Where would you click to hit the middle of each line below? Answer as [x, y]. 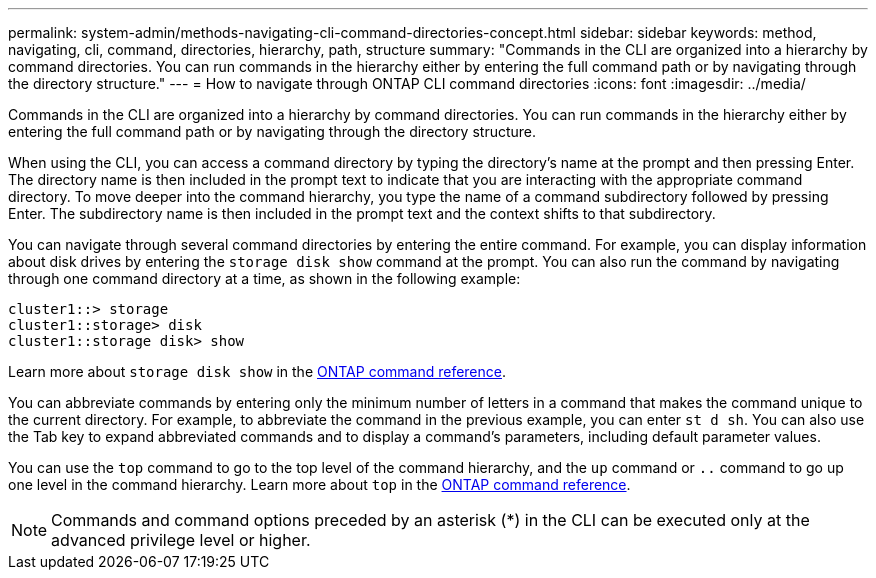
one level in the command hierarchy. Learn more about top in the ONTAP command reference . [319, 484]
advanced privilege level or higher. [181, 540]
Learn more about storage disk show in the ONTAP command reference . [257, 371]
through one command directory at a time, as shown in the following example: [264, 278]
